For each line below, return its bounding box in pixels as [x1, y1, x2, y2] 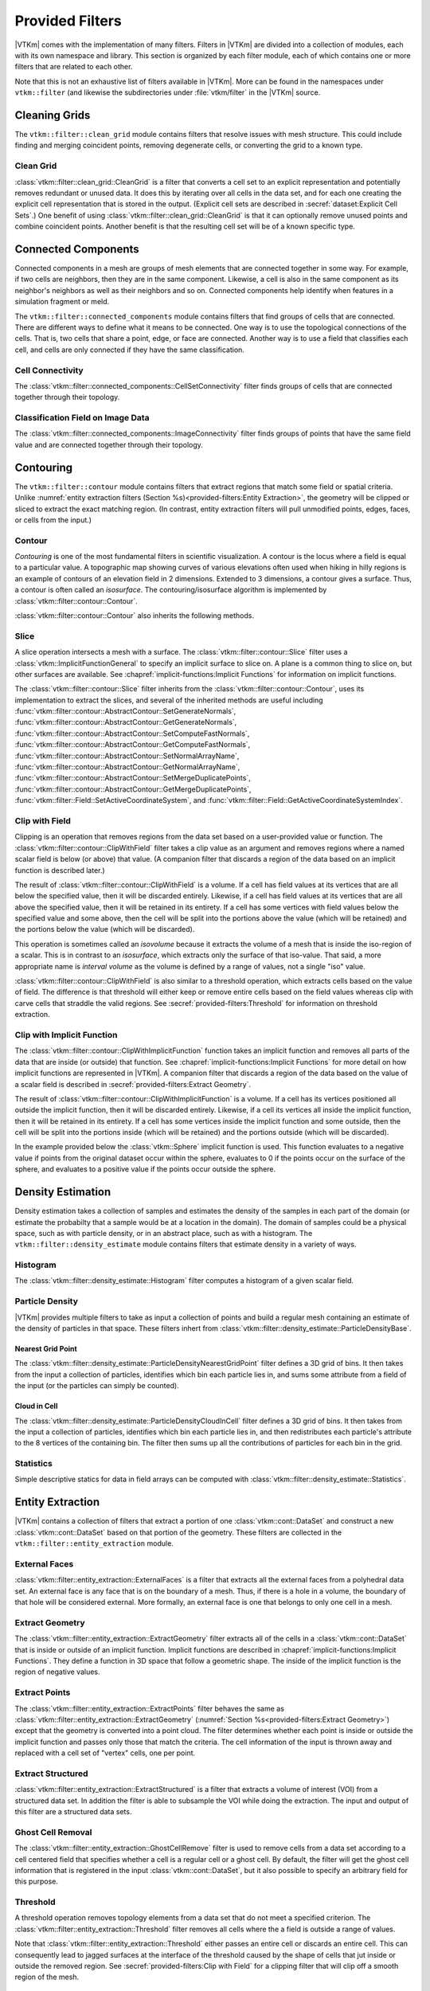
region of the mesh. [14, 1972, 80, 1982]
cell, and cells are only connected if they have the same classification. [14, 345, 244, 354]
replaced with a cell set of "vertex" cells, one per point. [14, 1748, 196, 1758]
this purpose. [14, 1876, 59, 1887]
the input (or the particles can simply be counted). [14, 1381, 179, 1391]
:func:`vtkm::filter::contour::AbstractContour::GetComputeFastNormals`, [14, 740, 251, 749]
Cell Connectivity [14, 365, 84, 376]
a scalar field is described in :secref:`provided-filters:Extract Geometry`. [14, 1079, 251, 1089]
